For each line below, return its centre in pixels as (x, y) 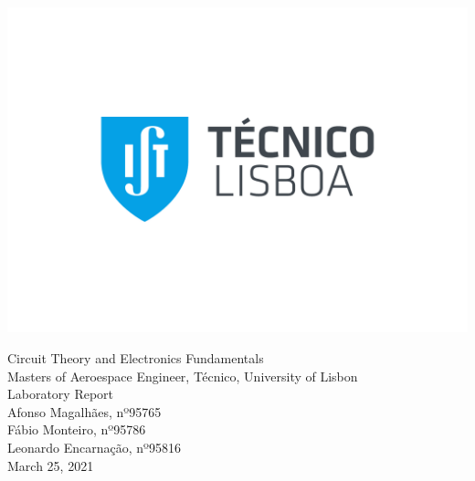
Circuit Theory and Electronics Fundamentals (136, 357)
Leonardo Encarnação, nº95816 (94, 447)
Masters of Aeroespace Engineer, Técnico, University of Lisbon (183, 376)
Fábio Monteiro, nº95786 (77, 429)
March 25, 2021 (51, 465)
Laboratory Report (61, 394)
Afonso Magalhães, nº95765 (84, 411)
